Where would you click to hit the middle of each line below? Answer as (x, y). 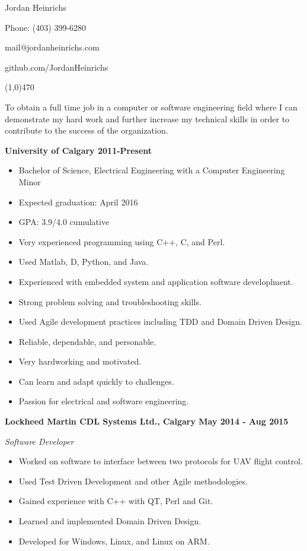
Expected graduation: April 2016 (78, 202)
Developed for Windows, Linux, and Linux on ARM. (114, 541)
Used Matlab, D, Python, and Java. (84, 262)
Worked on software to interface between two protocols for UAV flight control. (161, 461)
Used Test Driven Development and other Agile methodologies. (133, 481)
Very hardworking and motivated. (80, 361)
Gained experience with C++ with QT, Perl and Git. (116, 501)
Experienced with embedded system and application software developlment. (156, 281)
